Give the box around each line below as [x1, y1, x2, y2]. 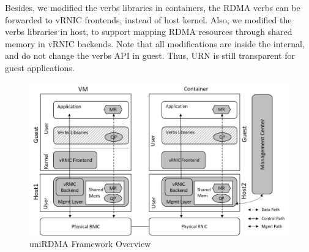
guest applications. [5, 61, 75, 74]
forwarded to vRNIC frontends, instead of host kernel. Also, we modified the [5, 13, 292, 26]
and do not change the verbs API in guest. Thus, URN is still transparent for [5, 49, 295, 62]
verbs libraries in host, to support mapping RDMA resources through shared [5, 25, 292, 38]
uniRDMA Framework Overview [29, 237, 151, 250]
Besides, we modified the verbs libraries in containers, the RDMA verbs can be [5, 1, 300, 13]
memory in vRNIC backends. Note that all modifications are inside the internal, [5, 37, 305, 50]
